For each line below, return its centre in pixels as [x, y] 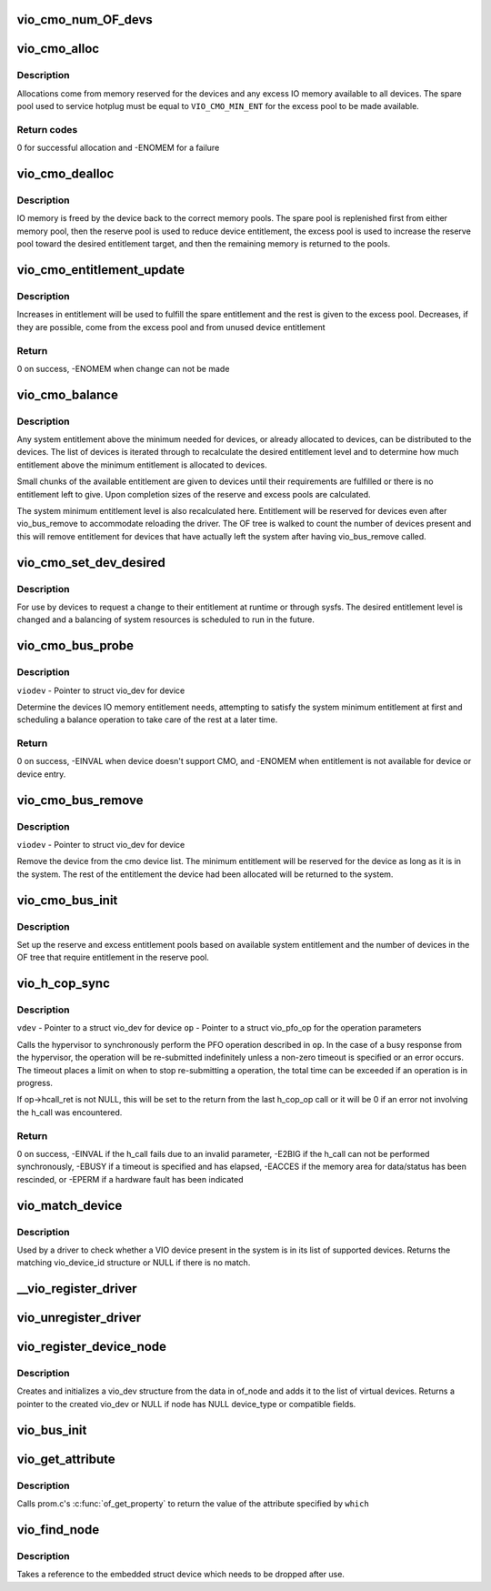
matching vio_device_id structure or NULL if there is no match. [134, 1263]
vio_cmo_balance [67, 394]
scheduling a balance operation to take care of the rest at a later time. [147, 720]
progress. [35, 1083]
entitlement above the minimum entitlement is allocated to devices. [142, 465]
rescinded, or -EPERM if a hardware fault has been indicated [130, 1179]
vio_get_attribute [66, 1459]
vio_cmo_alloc [58, 49]
